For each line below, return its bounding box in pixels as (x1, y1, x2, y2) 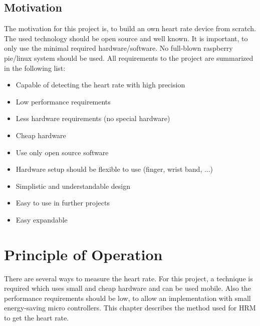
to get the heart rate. (4, 312, 69, 323)
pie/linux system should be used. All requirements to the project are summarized (4, 52, 253, 63)
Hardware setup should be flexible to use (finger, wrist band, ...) (16, 164, 213, 174)
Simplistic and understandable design (16, 180, 130, 191)
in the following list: (4, 62, 66, 73)
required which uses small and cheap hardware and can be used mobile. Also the (4, 283, 251, 293)
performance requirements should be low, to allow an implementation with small (4, 292, 251, 303)
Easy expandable (16, 214, 68, 225)
